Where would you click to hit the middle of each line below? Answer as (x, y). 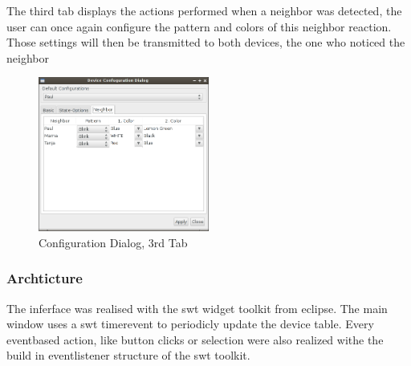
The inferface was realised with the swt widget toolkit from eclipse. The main (197, 308)
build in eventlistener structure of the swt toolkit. (128, 355)
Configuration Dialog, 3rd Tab (113, 242)
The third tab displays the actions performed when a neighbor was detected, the (204, 10)
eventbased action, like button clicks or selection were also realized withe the (195, 339)
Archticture (45, 278)
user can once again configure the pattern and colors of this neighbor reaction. (199, 26)
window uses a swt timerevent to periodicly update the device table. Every (190, 324)
